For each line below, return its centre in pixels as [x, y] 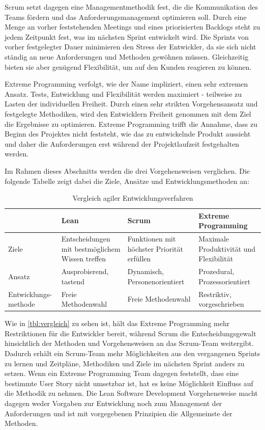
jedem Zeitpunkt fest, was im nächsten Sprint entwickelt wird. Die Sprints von [127, 36]
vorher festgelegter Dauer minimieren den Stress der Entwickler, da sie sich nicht [130, 47]
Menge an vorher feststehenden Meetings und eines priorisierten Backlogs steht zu [132, 27]
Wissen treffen [84, 259]
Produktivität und [227, 248]
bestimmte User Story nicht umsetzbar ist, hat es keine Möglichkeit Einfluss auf [129, 383]
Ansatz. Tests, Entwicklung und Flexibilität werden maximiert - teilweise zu [123, 93]
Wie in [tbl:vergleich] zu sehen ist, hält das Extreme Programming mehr [117, 323]
